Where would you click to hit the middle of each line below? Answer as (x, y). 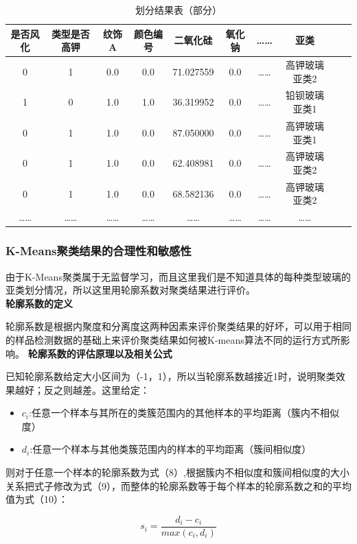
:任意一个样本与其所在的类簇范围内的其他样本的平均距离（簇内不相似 (184, 413)
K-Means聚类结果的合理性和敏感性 (99, 251)
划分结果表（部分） (178, 10)
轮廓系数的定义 (39, 303)
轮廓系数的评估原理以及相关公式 (100, 353)
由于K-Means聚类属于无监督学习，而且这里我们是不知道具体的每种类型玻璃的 (178, 276)
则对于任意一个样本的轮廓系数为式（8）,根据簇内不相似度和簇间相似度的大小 (177, 472)
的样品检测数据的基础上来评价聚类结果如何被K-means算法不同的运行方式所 (173, 339)
